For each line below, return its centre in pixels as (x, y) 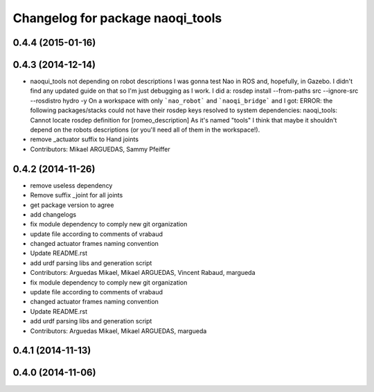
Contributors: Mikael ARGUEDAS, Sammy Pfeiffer (100, 149)
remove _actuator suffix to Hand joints (84, 139)
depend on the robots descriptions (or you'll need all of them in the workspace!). (145, 130)
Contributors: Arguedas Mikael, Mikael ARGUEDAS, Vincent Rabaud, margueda (143, 273)
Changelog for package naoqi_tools (117, 18)
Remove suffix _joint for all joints (77, 195)
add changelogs (53, 214)
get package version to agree (72, 205)
